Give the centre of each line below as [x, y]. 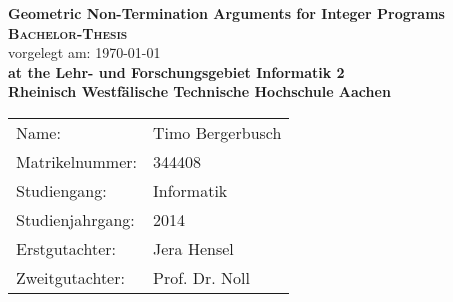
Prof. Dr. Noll [202, 277]
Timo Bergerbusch [217, 132]
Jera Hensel [193, 248]
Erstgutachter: [66, 248]
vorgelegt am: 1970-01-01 [84, 52]
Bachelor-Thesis [68, 32]
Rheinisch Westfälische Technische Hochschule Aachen [199, 91]
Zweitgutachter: [70, 277]
